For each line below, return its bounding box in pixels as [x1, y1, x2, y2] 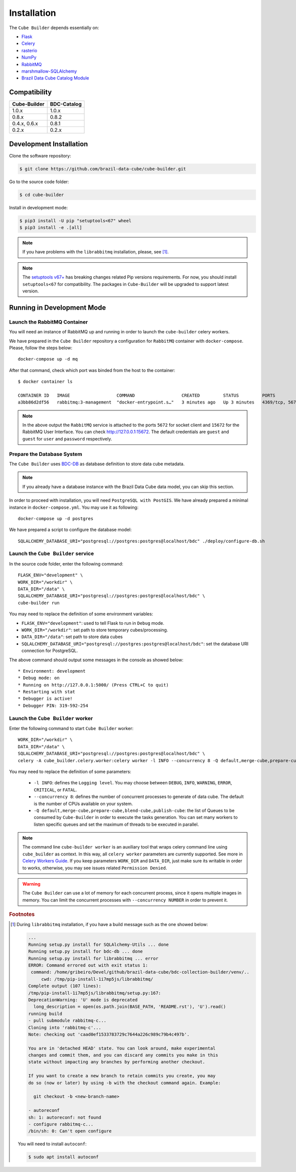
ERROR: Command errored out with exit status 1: [28, 963, 148, 968]
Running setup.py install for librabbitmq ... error [28, 956, 159, 961]
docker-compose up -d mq [18, 356, 78, 362]
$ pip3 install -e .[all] [19, 225, 82, 231]
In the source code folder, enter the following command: [9, 561, 123, 566]
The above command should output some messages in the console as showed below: [9, 657, 184, 663]
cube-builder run [18, 600, 60, 606]
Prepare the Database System [9, 450, 82, 457]
